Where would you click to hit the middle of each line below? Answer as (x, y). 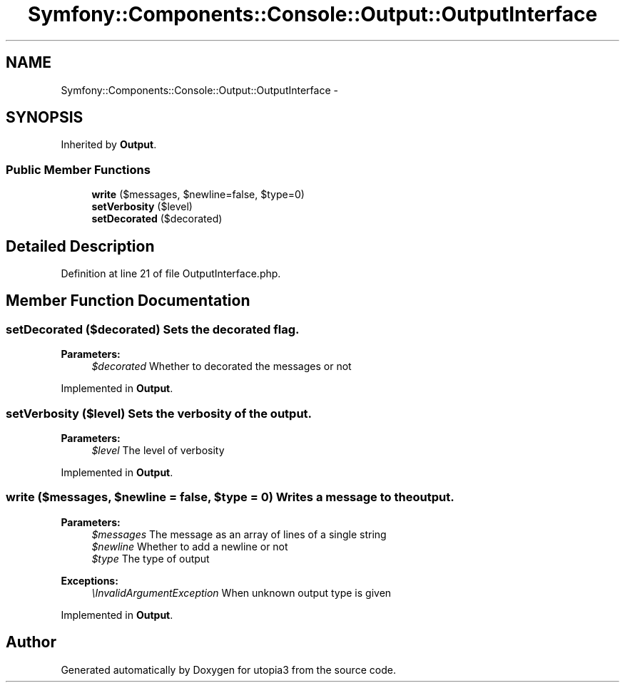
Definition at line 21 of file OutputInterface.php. (171, 274)
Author (31, 642)
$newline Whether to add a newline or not (190, 546)
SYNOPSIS (45, 118)
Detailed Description (80, 246)
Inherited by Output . (109, 145)
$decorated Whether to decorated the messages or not (222, 366)
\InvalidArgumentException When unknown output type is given (242, 592)
